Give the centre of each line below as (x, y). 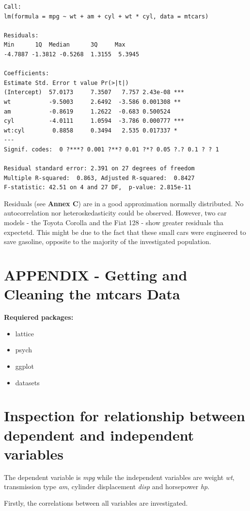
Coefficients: (27, 74)
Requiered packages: (39, 317)
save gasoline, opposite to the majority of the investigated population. (108, 241)
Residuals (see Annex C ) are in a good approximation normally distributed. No (124, 203)
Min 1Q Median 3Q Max (65, 45)
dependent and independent (99, 435)
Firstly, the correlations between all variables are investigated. (96, 503)
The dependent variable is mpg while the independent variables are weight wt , (119, 477)
